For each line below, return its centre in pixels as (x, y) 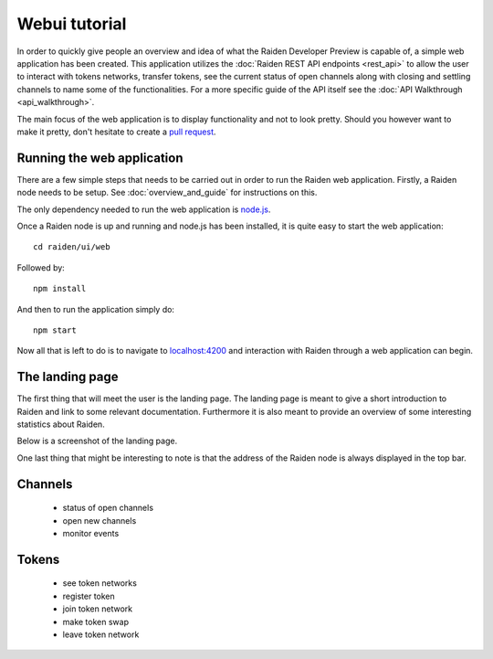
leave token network (101, 634)
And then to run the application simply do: (96, 309)
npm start (55, 330)
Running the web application (100, 158)
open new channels (100, 520)
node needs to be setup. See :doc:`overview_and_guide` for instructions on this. (167, 193)
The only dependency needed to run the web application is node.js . (144, 209)
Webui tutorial (72, 24)
